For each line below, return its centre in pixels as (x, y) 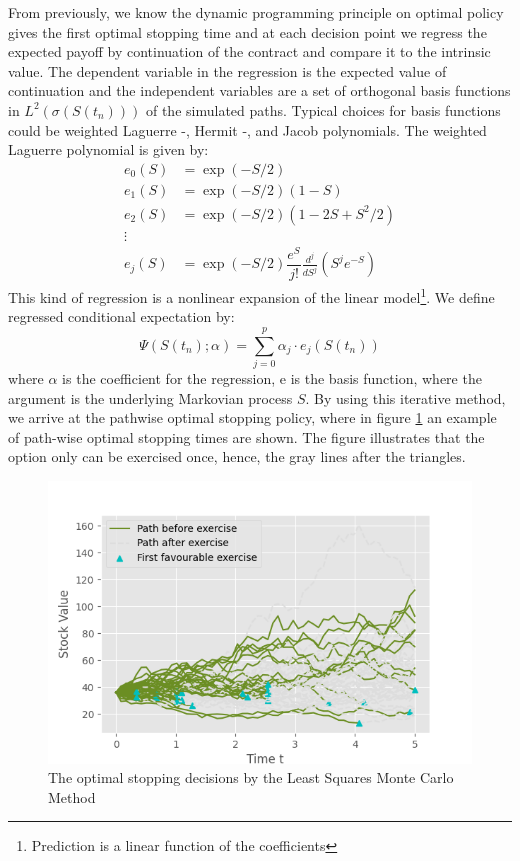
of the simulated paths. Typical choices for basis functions (323, 109)
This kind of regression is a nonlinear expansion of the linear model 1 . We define (251, 295)
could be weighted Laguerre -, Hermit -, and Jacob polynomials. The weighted (247, 129)
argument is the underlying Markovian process (150, 397)
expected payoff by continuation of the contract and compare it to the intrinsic (249, 51)
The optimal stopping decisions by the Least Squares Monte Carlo (251, 777)
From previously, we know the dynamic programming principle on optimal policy (256, 12)
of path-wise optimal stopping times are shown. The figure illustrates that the (246, 436)
